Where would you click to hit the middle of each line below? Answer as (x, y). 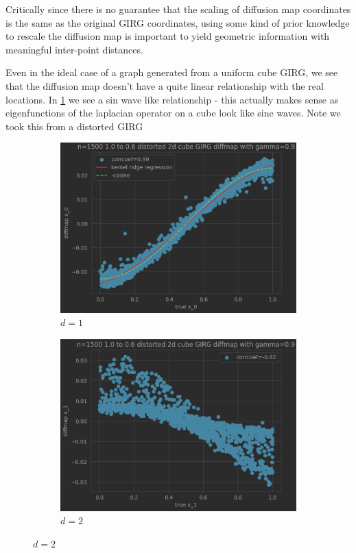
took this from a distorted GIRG (74, 126)
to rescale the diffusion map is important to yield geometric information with (168, 36)
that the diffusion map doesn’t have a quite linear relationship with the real (165, 85)
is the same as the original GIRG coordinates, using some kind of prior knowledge (178, 22)
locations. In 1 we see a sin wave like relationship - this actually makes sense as (172, 99)
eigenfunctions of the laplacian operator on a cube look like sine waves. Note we (173, 113)
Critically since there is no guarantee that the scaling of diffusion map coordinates (178, 9)
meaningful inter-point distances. (74, 49)
